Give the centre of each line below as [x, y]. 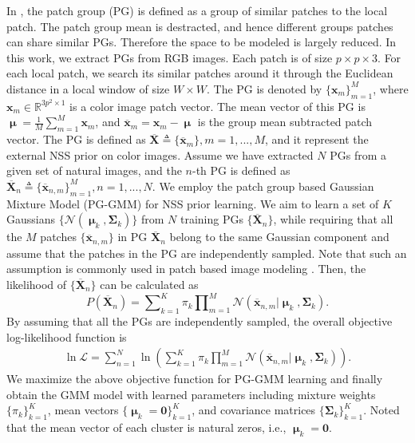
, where [391, 88]
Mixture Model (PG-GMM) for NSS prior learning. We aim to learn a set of [193, 203]
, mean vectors [83, 410]
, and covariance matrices [254, 410]
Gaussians [31, 219]
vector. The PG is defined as [76, 139]
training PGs [211, 219]
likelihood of [37, 285]
